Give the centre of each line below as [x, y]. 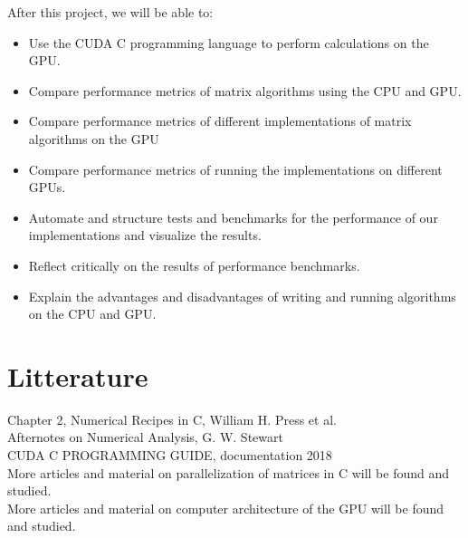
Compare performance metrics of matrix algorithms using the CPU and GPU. [245, 90]
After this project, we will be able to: [110, 12]
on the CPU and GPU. [92, 314]
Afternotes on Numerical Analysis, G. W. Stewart [145, 437]
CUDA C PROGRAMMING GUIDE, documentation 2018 [170, 455]
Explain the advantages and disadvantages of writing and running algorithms [242, 296]
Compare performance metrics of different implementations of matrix [220, 121]
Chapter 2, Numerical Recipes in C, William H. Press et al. [172, 419]
